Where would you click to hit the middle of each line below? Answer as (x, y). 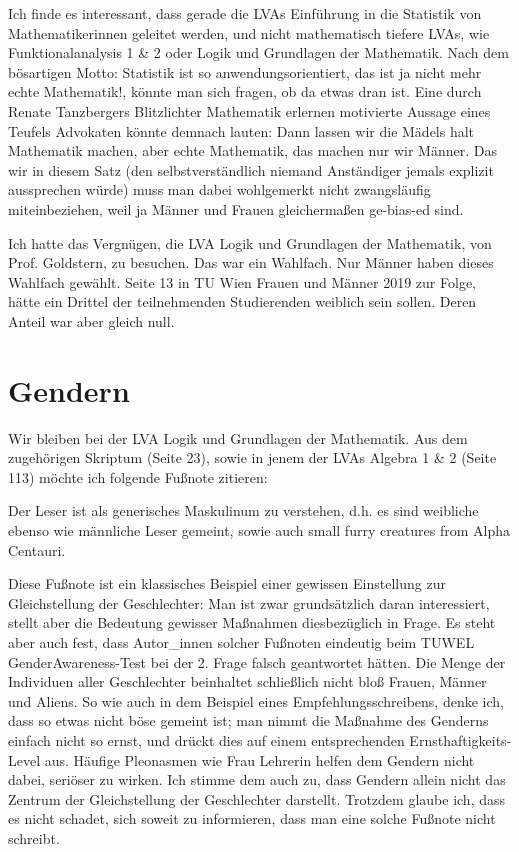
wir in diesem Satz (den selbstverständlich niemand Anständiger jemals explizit (251, 169)
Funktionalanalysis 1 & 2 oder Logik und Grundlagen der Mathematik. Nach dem (258, 52)
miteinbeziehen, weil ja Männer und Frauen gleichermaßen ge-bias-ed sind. (236, 208)
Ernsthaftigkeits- (460, 739)
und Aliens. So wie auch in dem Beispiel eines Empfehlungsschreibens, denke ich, (256, 700)
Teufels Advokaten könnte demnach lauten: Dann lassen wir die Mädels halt (241, 130)
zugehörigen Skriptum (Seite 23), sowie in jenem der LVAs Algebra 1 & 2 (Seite (252, 457)
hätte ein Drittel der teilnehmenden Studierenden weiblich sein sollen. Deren (242, 301)
